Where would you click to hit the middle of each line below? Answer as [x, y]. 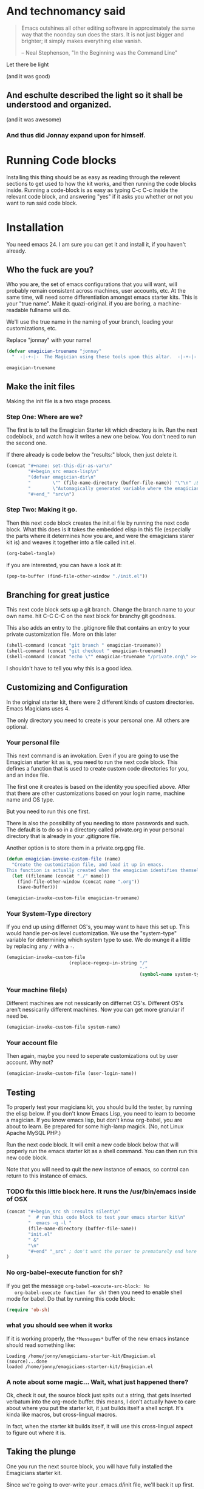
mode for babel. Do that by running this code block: [71, 1298]
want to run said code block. [42, 203]
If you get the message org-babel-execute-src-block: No [78, 1286]
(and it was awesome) [34, 119]
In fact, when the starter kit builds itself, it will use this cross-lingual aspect [100, 1426]
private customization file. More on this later [61, 634]
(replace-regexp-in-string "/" [108, 963]
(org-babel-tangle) [31, 553]
